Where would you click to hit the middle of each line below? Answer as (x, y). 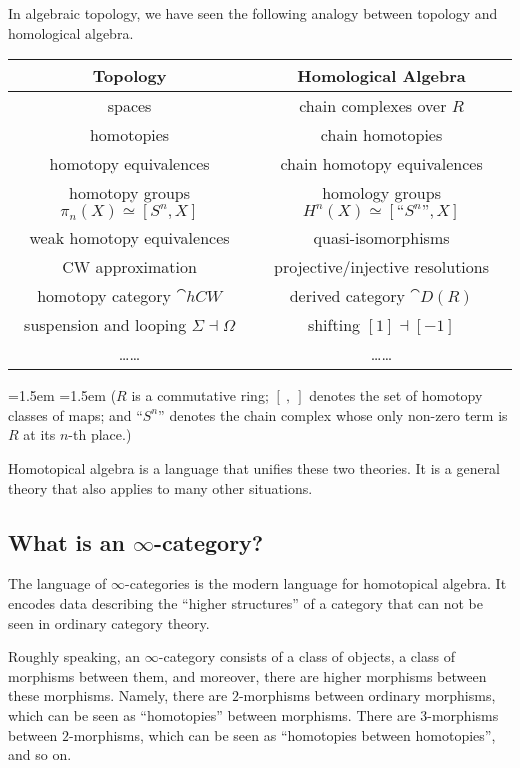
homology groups (381, 193)
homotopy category (104, 296)
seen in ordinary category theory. (109, 622)
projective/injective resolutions (382, 267)
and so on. (40, 754)
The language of (57, 583)
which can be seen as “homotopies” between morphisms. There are (212, 714)
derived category (347, 296)
